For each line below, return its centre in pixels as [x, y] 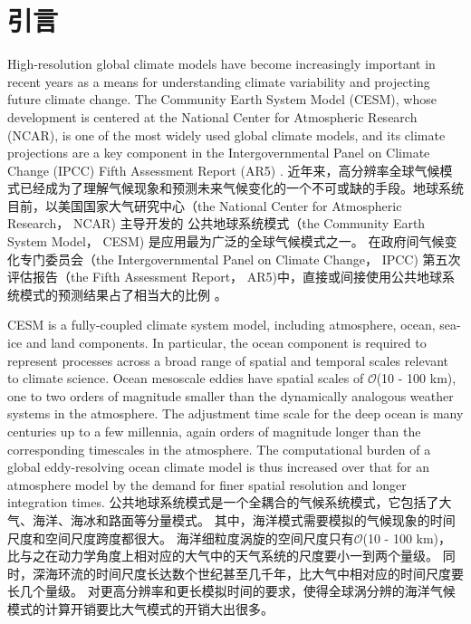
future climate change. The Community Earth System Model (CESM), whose [222, 99]
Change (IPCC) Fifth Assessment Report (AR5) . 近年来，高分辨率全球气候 [224, 170]
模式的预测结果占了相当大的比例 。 [123, 294]
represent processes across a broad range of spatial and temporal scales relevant [228, 360]
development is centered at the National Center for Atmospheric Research [212, 116]
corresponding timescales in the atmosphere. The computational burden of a [219, 449]
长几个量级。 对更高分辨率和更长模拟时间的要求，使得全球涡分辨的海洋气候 [231, 591]
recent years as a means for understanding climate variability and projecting [219, 81]
